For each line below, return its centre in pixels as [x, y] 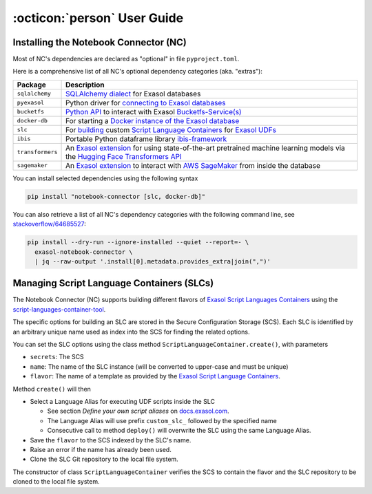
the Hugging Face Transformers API [124, 156]
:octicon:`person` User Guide [98, 18]
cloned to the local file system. [56, 482]
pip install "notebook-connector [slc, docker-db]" [116, 196]
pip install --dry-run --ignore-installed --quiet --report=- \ [138, 242]
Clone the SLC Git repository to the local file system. [104, 459]
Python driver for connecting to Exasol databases [146, 103]
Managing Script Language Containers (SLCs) [113, 283]
